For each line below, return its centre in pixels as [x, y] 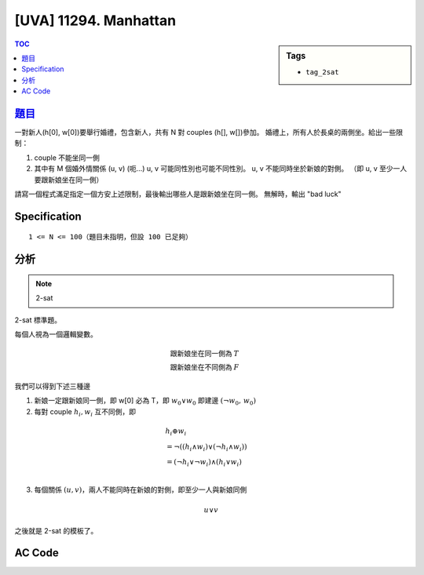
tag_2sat [322, 72]
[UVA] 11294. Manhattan [95, 20]
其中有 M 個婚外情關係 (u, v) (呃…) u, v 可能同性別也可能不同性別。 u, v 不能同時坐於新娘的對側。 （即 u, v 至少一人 [221, 169]
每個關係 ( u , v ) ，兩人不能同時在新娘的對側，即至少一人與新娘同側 [141, 489]
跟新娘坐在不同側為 [201, 368]
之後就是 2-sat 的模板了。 [56, 530]
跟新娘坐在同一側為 [201, 354]
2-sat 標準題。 [38, 320]
